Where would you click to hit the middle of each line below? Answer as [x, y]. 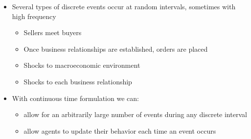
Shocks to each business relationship [78, 81]
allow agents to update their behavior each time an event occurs [120, 130]
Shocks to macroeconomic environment [82, 65]
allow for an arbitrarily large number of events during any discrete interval [135, 114]
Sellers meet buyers [53, 32]
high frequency [34, 16]
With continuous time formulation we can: [75, 98]
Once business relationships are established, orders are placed [116, 49]
